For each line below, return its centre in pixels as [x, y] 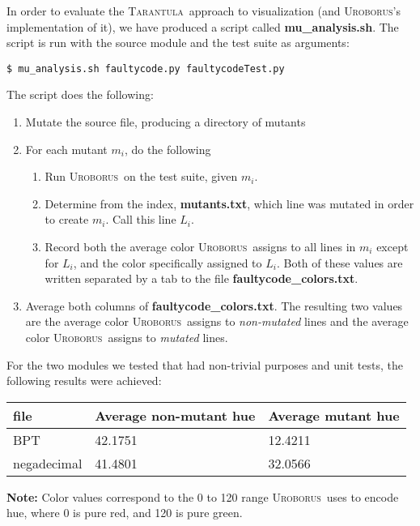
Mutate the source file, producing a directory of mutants [165, 122]
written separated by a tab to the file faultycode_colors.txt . [202, 278]
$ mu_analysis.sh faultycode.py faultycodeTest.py [146, 68]
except [392, 246]
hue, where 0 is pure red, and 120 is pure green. [125, 513]
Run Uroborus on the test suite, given [141, 176]
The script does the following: [80, 94]
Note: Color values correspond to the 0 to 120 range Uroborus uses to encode [203, 496]
